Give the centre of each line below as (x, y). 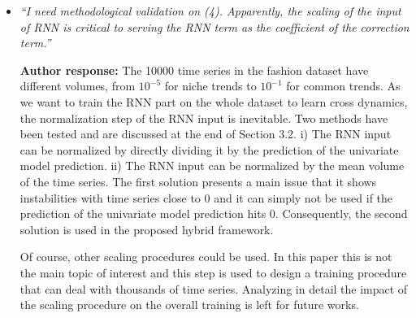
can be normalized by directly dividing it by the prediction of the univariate (209, 149)
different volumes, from (78, 86)
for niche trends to (210, 86)
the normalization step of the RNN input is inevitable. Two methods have (204, 118)
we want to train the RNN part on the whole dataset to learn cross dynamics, (214, 101)
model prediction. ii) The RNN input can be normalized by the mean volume (212, 166)
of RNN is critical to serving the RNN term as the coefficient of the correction (214, 26)
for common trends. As (343, 86)
